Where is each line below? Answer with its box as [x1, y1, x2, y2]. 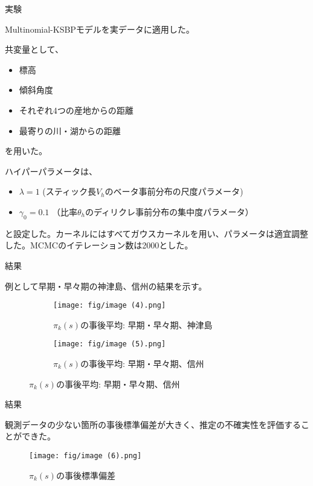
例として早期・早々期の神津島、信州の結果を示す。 [5, 279, 207, 292]
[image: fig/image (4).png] [53, 301, 166, 310]
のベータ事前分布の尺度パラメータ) [105, 185, 244, 198]
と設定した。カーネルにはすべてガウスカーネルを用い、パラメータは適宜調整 [5, 227, 309, 239]
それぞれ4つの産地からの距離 [19, 103, 134, 116]
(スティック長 [42, 185, 96, 198]
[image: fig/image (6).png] [29, 451, 142, 460]
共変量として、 [5, 43, 63, 56]
